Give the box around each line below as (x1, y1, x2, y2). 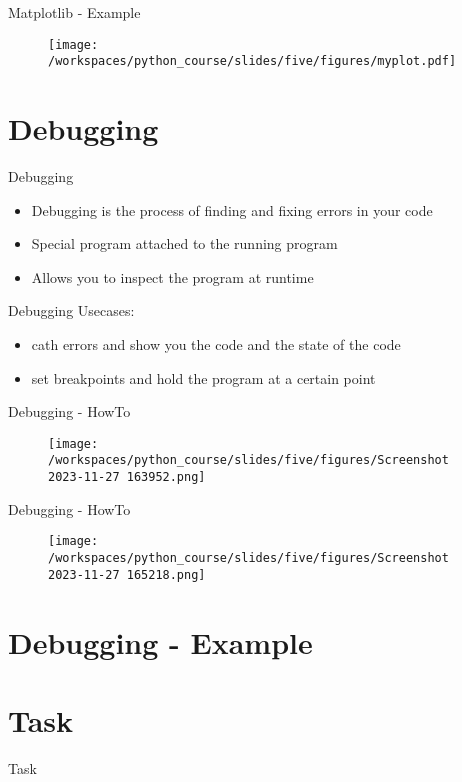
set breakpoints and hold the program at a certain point (31, 367, 376, 388)
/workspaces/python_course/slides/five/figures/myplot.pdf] (48, 54, 457, 69)
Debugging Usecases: (8, 300, 135, 321)
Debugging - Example (8, 621, 313, 662)
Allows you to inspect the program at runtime (31, 266, 314, 287)
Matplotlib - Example (8, 2, 141, 22)
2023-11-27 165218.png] (48, 567, 206, 582)
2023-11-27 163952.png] (48, 470, 206, 485)
